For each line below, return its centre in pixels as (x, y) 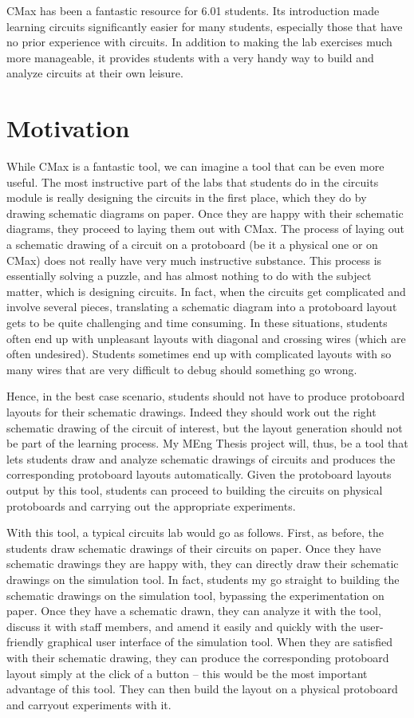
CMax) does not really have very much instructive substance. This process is (194, 260)
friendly (25, 642)
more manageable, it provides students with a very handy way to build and (190, 57)
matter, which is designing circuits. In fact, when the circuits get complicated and (206, 291)
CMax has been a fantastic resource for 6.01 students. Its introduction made (193, 10)
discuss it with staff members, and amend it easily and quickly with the (181, 626)
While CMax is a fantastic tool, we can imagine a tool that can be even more (195, 166)
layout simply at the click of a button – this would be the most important (187, 673)
